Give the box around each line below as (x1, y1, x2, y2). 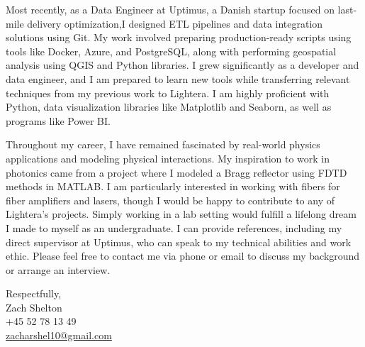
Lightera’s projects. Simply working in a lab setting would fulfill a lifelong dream (6, 206, 356, 221)
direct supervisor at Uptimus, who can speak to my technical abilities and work (6, 234, 352, 249)
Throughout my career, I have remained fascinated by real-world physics (6, 137, 320, 152)
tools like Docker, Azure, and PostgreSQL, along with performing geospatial (6, 43, 337, 58)
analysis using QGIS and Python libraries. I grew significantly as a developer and (6, 57, 359, 72)
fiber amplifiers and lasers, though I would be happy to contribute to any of (6, 192, 335, 207)
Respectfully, (6, 286, 62, 301)
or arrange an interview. (6, 262, 111, 277)
